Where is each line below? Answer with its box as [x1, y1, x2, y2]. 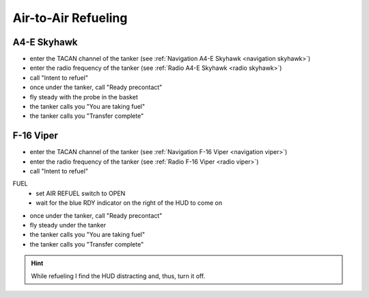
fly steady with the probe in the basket [29, 92, 138, 101]
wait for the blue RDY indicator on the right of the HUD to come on [36, 199, 222, 207]
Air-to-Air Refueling [12, 10, 128, 25]
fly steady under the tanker [29, 221, 106, 229]
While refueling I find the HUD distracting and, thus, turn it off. [31, 271, 206, 280]
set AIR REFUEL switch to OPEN [36, 189, 126, 197]
